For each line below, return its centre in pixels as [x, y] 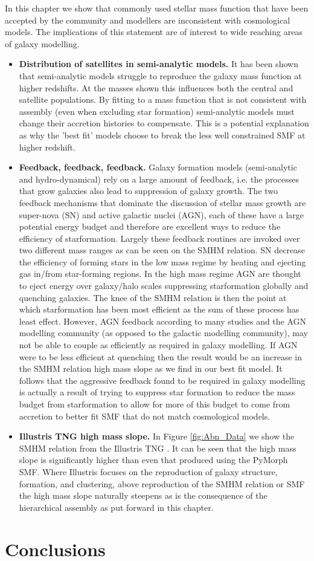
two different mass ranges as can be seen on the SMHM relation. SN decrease [162, 250]
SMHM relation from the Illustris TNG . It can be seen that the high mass [158, 448]
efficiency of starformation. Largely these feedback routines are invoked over [159, 238]
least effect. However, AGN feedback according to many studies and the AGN [163, 321]
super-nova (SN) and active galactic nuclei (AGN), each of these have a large [162, 214]
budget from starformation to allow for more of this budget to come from [155, 404]
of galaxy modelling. [42, 43]
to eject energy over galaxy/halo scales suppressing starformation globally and [164, 286]
